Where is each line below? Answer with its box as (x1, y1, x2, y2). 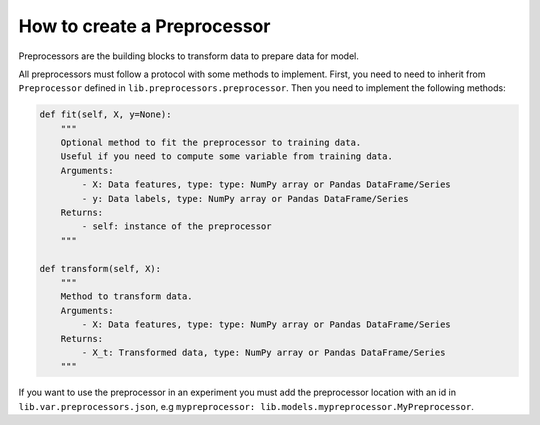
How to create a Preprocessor (18, 15, 271, 37)
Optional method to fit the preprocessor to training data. (60, 137, 362, 149)
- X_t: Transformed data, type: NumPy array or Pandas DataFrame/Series (81, 346, 446, 358)
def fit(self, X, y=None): (39, 109, 172, 120)
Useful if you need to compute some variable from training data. (60, 151, 394, 162)
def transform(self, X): (39, 263, 162, 274)
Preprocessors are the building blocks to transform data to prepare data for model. (18, 50, 360, 62)
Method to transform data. (60, 291, 194, 302)
